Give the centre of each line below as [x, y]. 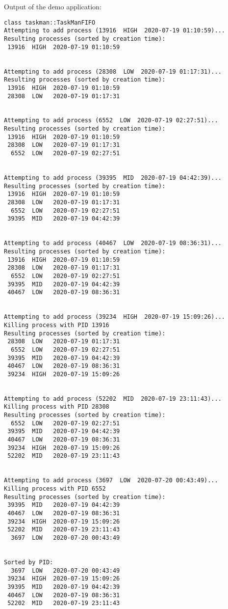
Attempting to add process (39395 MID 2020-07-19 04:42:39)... [113, 178]
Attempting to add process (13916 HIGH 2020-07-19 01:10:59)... [115, 31]
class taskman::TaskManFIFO [50, 22]
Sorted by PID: [29, 562]
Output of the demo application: [53, 6]
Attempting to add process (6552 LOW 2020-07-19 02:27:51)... [111, 121]
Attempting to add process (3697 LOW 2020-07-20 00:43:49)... [111, 481]
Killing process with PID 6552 [55, 489]
